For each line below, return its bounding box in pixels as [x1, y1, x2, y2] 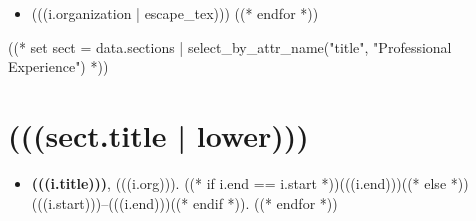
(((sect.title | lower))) [8, 114, 309, 155]
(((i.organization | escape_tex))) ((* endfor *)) [31, 3, 319, 23]
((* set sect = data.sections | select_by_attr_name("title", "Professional [8, 36, 452, 57]
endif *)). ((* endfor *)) [192, 192, 338, 213]
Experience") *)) [8, 56, 109, 77]
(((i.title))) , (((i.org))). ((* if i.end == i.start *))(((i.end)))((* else [31, 172, 447, 193]
